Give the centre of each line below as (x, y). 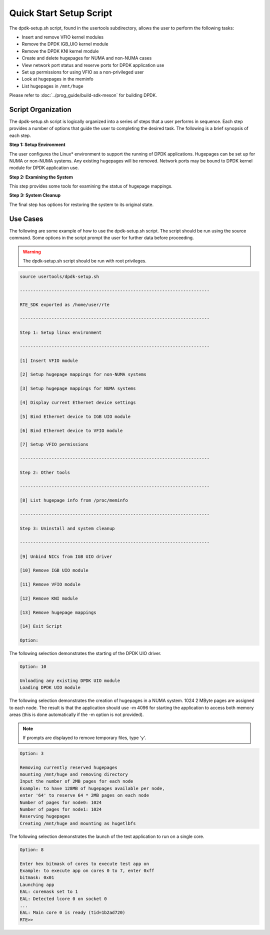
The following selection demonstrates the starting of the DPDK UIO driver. (85, 653)
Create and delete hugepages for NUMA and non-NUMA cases (87, 58)
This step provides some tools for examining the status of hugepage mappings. (91, 186)
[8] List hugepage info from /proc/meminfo (74, 500)
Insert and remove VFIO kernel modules (63, 37)
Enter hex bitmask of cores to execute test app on (84, 863)
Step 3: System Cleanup (35, 195)
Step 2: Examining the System (41, 177)
